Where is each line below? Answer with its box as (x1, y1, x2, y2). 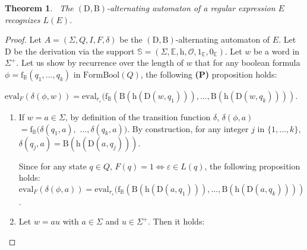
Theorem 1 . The (5, 2, 74, 14)
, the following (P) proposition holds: (140, 68, 277, 80)
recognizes (5, 13, 40, 25)
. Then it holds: (148, 215, 205, 227)
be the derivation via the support (14, 44, 135, 57)
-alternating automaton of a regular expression (107, 2, 276, 14)
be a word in (254, 44, 300, 57)
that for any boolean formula (195, 56, 300, 69)
